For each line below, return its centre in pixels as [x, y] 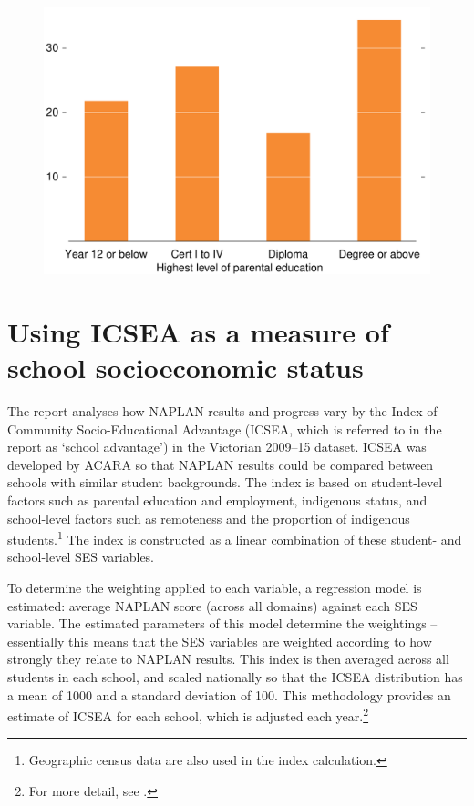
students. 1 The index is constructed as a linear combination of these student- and [235, 538]
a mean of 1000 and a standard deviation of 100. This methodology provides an [229, 694]
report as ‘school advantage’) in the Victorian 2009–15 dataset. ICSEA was [217, 447]
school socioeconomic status [185, 367]
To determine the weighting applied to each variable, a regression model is [215, 588]
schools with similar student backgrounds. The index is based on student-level [225, 482]
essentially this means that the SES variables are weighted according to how [220, 641]
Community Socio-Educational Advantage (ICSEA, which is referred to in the [225, 429]
